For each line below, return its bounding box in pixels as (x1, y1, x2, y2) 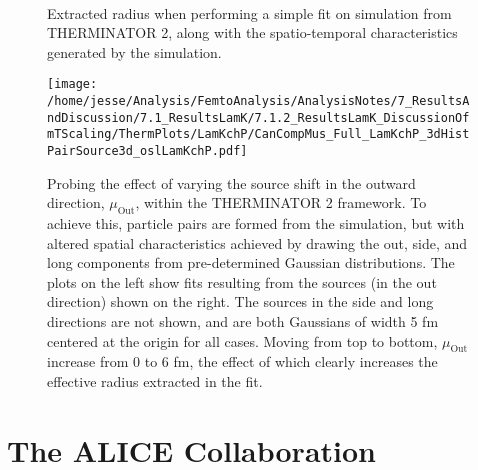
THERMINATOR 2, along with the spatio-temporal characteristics (47, 22, 458, 43)
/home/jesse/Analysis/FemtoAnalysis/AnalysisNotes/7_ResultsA (47, 94, 470, 109)
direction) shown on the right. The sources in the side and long (47, 291, 434, 312)
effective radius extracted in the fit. (47, 371, 263, 391)
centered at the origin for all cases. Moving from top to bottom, (47, 330, 438, 351)
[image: (47, 77, 98, 92)
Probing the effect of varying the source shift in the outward (47, 172, 416, 193)
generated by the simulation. (47, 41, 222, 62)
